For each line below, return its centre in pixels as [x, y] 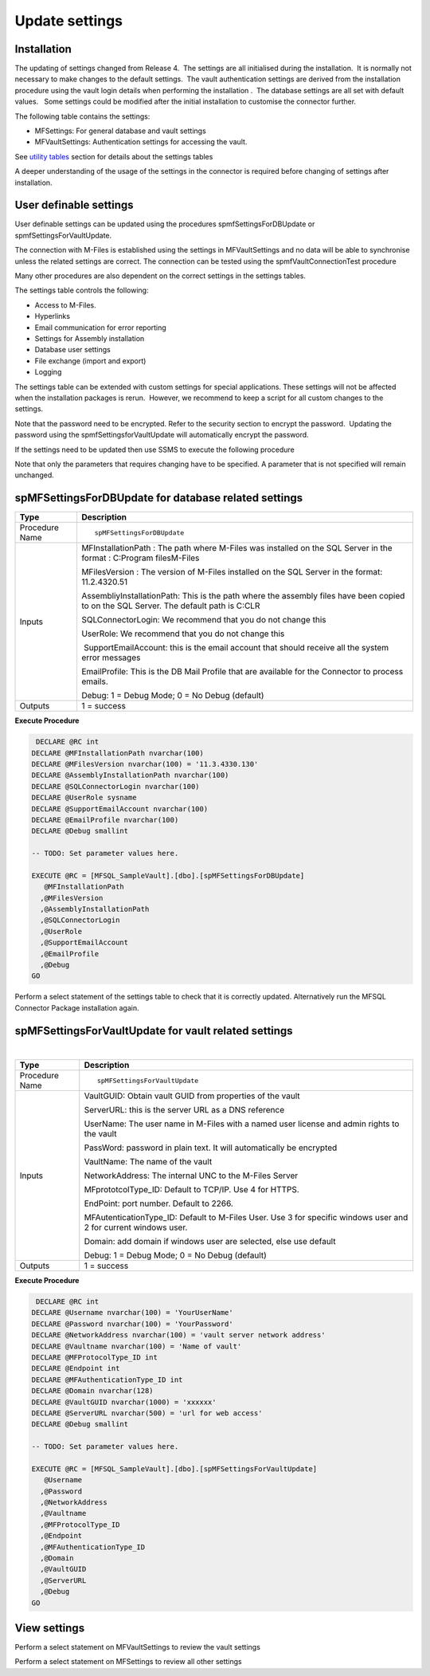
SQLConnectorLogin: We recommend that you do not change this [203, 620]
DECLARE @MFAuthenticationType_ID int [107, 1380]
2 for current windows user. [136, 1227]
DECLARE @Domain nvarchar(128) [93, 1391]
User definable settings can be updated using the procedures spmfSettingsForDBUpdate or [165, 224]
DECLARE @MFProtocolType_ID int [95, 1358]
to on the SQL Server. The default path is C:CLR [170, 606]
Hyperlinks [53, 316]
